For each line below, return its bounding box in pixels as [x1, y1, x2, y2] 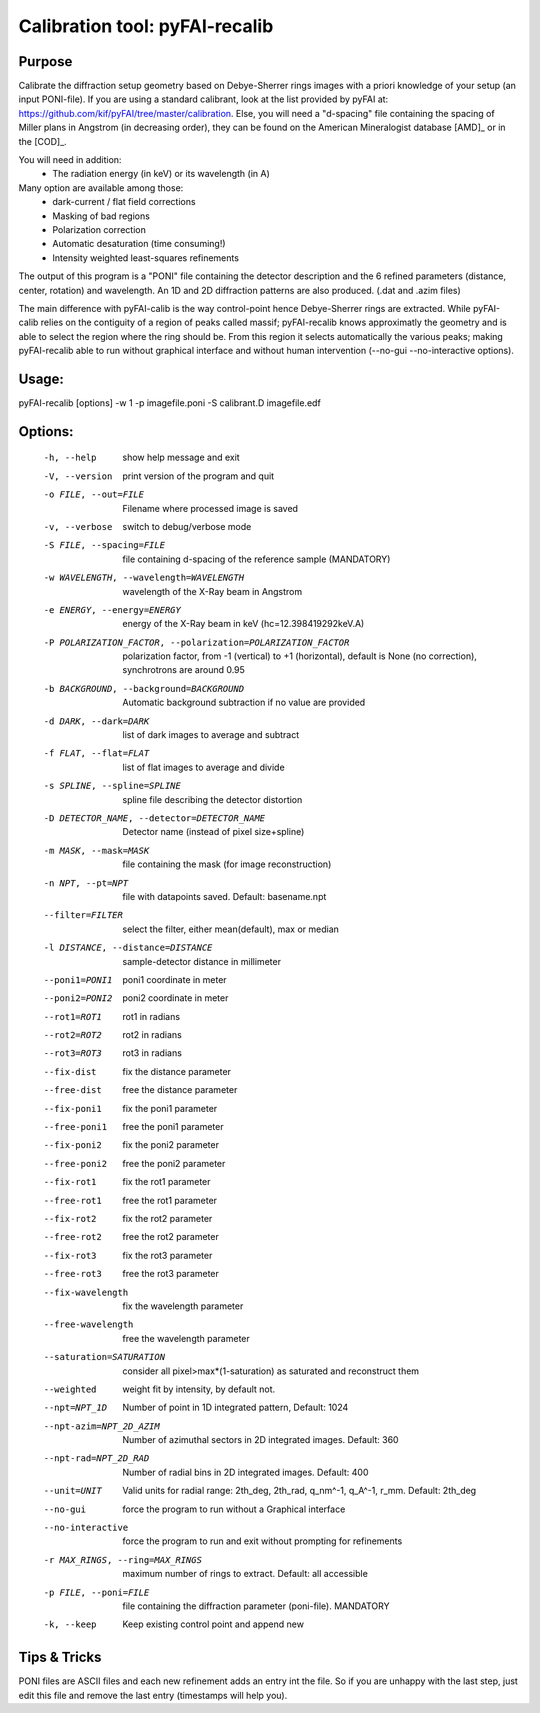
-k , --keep [43, 1619, 97, 1630]
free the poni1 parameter [122, 1121, 224, 1133]
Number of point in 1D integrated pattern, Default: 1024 [122, 1401, 349, 1414]
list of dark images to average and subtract [122, 729, 300, 741]
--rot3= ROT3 [43, 1048, 102, 1059]
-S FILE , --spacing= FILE [43, 540, 165, 551]
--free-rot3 [43, 1268, 102, 1280]
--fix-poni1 [43, 1103, 102, 1114]
